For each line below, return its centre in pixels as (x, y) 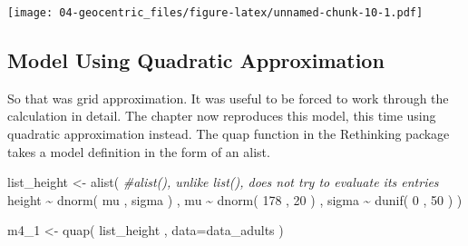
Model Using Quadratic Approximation (196, 60)
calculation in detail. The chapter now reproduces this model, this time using (222, 116)
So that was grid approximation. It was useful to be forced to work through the (228, 98)
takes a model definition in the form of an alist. (139, 151)
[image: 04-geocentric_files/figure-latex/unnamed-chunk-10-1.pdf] (215, 13)
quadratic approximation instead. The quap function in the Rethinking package (229, 134)
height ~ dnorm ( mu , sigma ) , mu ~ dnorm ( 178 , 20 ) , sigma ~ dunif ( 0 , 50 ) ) (235, 199)
